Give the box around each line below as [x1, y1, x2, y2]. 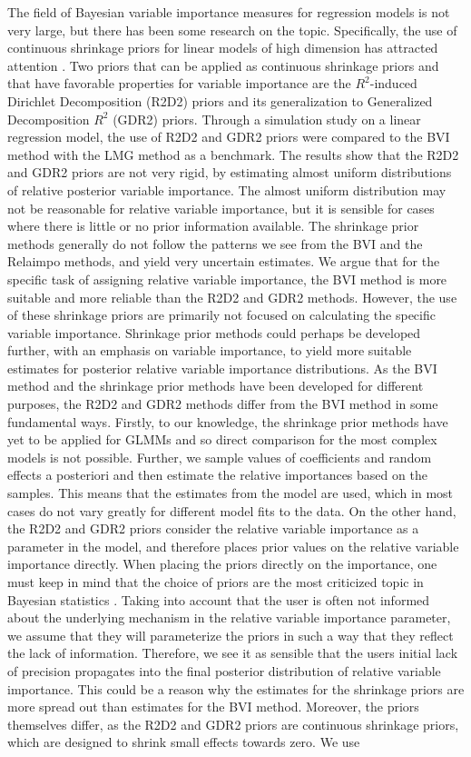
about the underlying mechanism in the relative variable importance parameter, [7, 608, 451, 627]
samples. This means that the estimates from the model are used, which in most [7, 483, 454, 503]
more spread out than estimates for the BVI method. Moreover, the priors [7, 697, 419, 716]
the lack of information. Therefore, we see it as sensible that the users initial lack [7, 643, 458, 662]
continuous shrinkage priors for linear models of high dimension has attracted [7, 38, 438, 57]
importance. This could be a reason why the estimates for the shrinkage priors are [7, 679, 465, 698]
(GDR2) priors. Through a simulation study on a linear [113, 109, 421, 128]
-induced [369, 74, 417, 93]
